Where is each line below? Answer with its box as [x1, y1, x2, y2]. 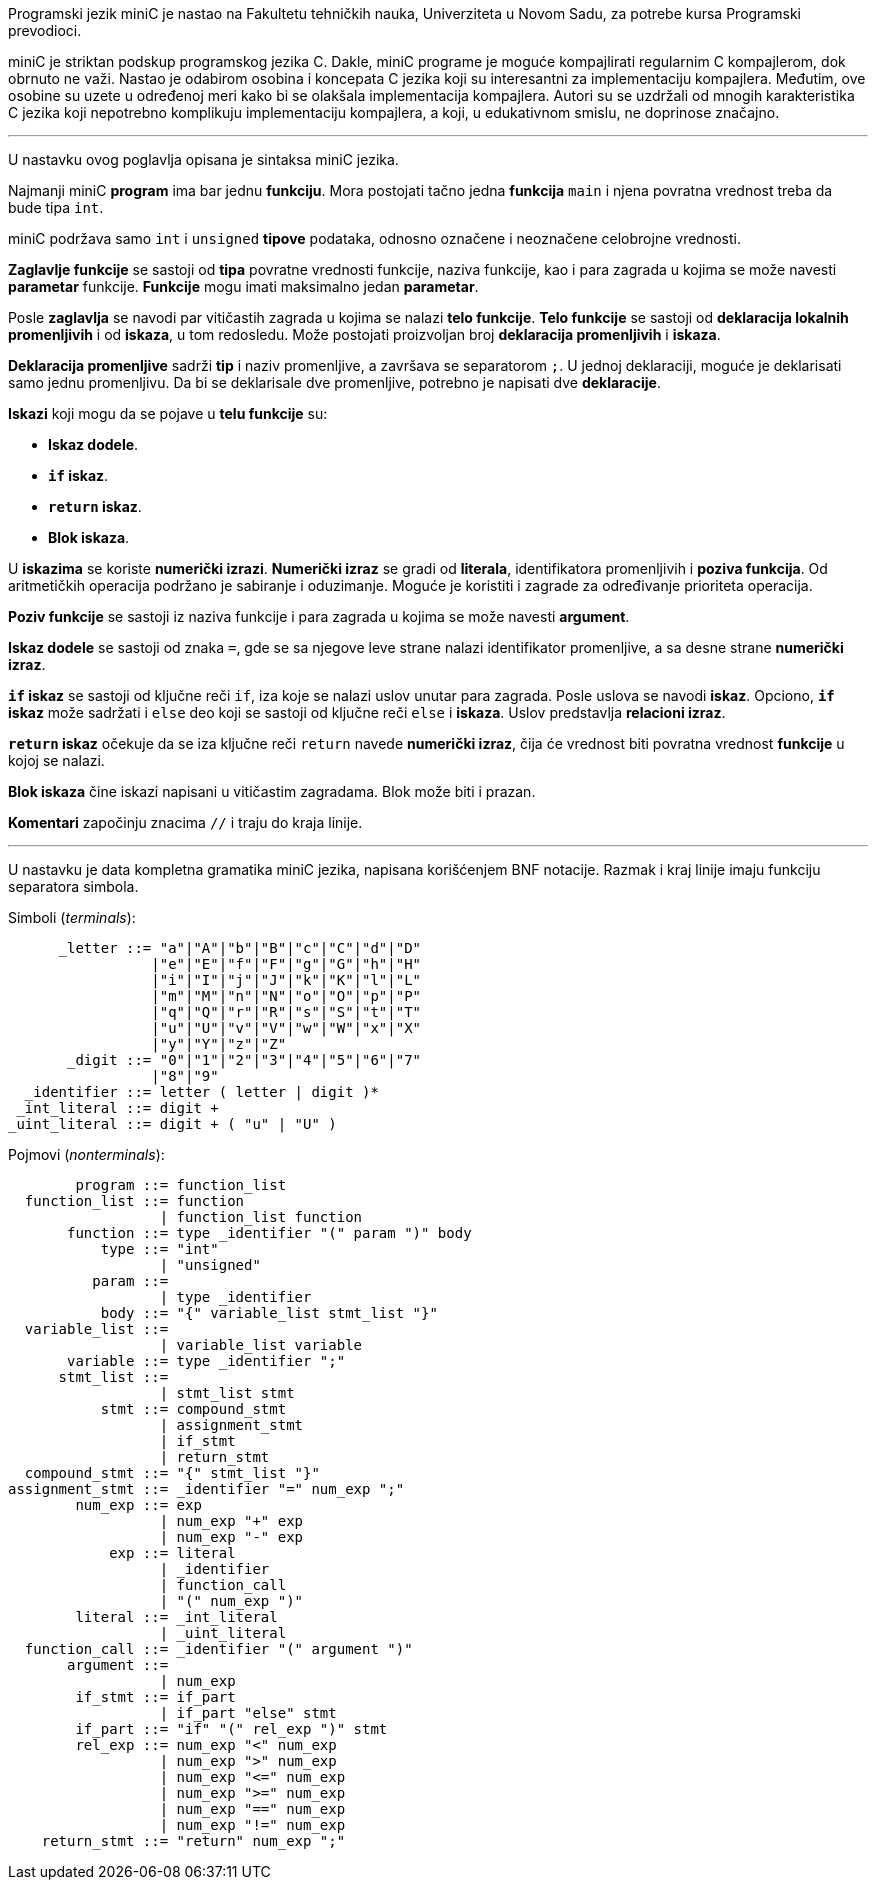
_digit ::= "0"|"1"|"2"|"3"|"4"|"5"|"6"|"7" [67, 1052, 422, 1068]
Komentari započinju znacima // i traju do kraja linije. [8, 814, 363, 831]
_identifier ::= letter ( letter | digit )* [24, 1084, 379, 1100]
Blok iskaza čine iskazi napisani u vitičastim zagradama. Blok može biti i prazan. [8, 783, 536, 800]
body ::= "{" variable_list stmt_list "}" [100, 1305, 438, 1321]
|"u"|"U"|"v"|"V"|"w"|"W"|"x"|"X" [151, 1020, 422, 1036]
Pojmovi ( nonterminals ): [8, 1146, 165, 1163]
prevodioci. [8, 22, 82, 39]
